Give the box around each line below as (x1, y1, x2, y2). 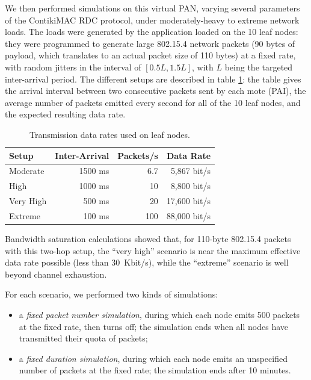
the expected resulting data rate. (5, 108, 126, 120)
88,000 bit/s (166, 209, 211, 222)
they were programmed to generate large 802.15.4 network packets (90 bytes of (5, 37, 295, 49)
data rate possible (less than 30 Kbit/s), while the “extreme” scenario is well (5, 256, 289, 269)
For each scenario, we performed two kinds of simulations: (5, 288, 218, 301)
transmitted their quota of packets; (19, 332, 148, 344)
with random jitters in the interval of (5, 60, 141, 73)
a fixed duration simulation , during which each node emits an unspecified (19, 352, 288, 364)
